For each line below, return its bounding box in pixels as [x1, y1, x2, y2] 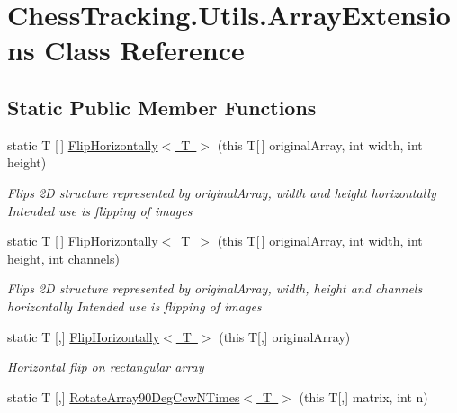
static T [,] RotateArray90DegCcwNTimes [7, 387, 240, 406]
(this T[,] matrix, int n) [299, 387, 428, 406]
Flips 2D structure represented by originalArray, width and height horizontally [7, 183, 436, 202]
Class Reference [44, 31, 245, 68]
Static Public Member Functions [7, 93, 317, 121]
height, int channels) [7, 248, 120, 267]
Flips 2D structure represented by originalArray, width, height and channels [7, 279, 423, 298]
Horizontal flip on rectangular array [7, 357, 204, 376]
